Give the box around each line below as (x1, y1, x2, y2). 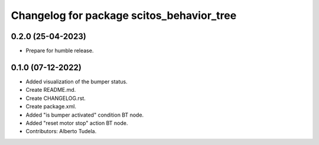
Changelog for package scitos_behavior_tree (11, 9, 237, 22)
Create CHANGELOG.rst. (25, 95, 86, 102)
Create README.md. (25, 86, 76, 94)
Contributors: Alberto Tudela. (25, 128, 97, 135)
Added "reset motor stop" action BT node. (25, 119, 128, 127)
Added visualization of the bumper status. (25, 78, 128, 85)
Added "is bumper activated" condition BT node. (25, 111, 144, 118)
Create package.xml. (25, 103, 77, 110)
